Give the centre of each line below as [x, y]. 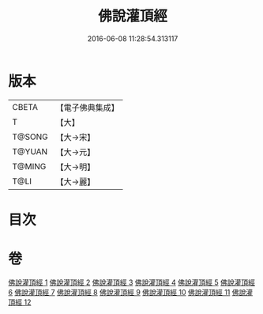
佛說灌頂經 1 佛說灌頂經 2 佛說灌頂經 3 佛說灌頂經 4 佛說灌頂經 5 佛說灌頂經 [131, 282]
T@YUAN [30, 151]
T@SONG [30, 137]
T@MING [29, 166]
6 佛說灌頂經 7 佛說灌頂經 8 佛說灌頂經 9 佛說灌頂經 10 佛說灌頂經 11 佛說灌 [131, 292]
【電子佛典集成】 [88, 108]
